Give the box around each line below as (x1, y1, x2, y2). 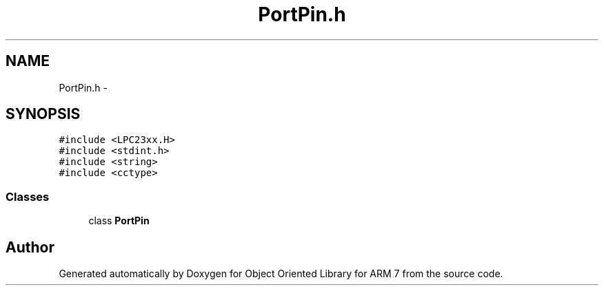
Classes (6, 189, 50, 204)
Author (6, 238, 54, 256)
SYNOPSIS (6, 105, 81, 123)
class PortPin (88, 215, 150, 227)
